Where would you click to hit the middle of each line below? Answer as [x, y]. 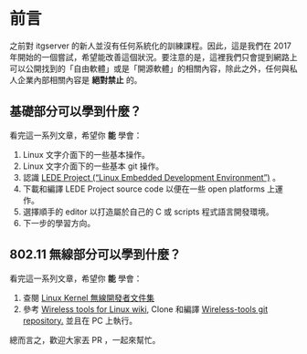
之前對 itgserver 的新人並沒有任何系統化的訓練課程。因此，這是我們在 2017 [151, 46]
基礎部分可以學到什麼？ [75, 112]
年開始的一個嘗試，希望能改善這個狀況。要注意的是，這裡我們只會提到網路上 [153, 57]
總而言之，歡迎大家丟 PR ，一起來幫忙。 [85, 339]
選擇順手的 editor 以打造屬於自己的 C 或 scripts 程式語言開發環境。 [148, 212]
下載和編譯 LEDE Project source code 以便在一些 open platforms [143, 189]
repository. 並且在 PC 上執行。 [80, 320]
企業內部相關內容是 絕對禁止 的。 [79, 79]
